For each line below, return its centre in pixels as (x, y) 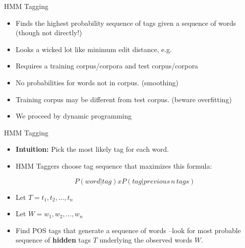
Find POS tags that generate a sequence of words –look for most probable (128, 230)
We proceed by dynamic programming (74, 116)
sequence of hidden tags (53, 240)
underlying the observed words (146, 240)
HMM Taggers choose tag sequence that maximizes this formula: (114, 165)
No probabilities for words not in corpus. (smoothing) (97, 82)
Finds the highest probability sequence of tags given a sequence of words (126, 23)
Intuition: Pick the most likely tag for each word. (92, 149)
